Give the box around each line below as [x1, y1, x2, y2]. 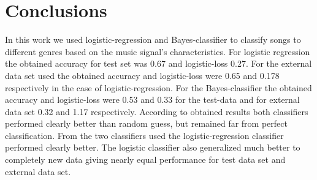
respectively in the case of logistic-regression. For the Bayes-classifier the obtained [5, 81, 312, 94]
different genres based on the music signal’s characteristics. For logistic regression [5, 45, 310, 58]
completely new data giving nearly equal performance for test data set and [5, 153, 286, 166]
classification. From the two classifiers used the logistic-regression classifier [5, 129, 284, 141]
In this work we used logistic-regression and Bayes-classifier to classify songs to [5, 33, 301, 46]
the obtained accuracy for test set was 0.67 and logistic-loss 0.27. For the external [5, 57, 312, 70]
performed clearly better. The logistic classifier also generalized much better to [5, 141, 300, 154]
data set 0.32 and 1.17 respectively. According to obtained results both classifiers [5, 105, 308, 118]
